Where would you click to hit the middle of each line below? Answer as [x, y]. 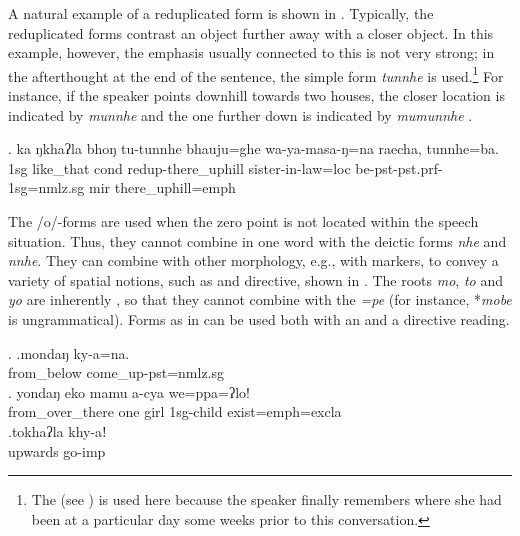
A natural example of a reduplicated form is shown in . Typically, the [221, 13]
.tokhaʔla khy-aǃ [57, 430]
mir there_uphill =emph [162, 187]
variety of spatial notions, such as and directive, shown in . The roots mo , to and [255, 279]
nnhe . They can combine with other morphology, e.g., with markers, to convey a [253, 260]
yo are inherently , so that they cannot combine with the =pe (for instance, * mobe [260, 299]
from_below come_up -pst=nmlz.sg [116, 372]
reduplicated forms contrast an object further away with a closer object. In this [251, 32]
